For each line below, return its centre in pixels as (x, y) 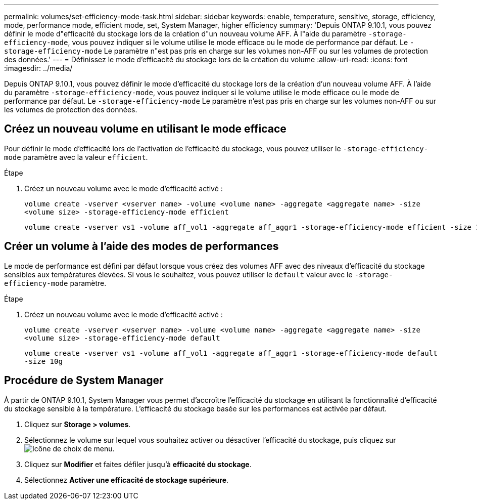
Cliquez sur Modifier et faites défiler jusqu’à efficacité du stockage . (138, 464)
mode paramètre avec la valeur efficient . (76, 157)
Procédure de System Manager (84, 381)
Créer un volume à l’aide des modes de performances (141, 246)
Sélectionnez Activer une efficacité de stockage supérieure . (127, 480)
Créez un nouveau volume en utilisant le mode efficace (145, 129)
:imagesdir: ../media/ (38, 68)
